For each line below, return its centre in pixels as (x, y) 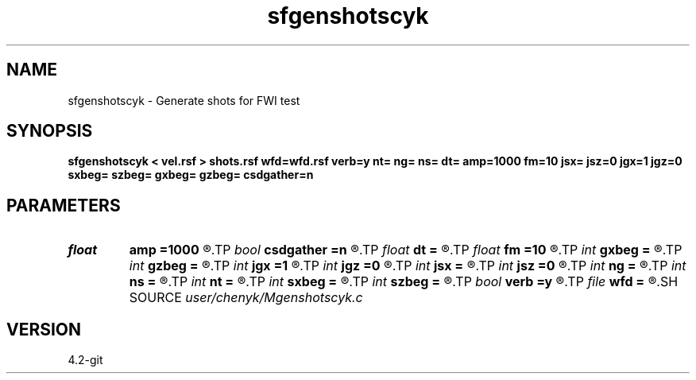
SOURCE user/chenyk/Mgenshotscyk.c (246, 298)
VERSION (44, 329)
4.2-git (85, 360)
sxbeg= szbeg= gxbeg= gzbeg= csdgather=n (191, 175)
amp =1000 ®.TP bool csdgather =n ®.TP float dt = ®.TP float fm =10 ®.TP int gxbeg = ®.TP (406, 250)
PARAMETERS (64, 205)
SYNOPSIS (50, 131)
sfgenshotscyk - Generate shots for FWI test (184, 100)
